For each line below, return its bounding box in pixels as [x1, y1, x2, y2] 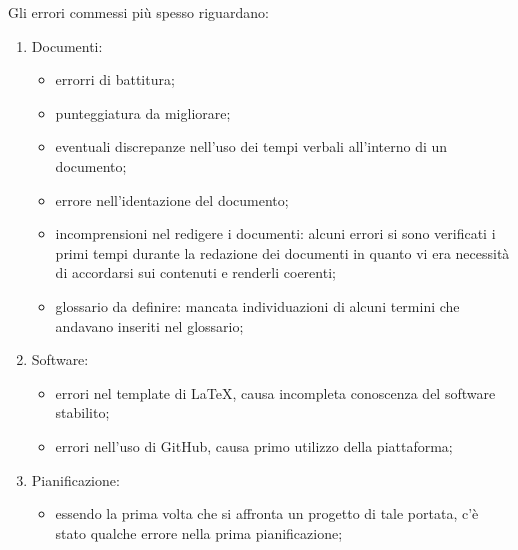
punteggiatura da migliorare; [55, 102, 231, 123]
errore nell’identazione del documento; [55, 189, 289, 210]
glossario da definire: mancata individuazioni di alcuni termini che [55, 295, 460, 316]
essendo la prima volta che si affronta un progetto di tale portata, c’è [55, 503, 479, 524]
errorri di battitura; [55, 69, 175, 90]
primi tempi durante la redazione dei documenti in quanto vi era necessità [55, 242, 510, 263]
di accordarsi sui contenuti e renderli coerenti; [55, 262, 336, 283]
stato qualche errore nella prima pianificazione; [55, 522, 343, 543]
